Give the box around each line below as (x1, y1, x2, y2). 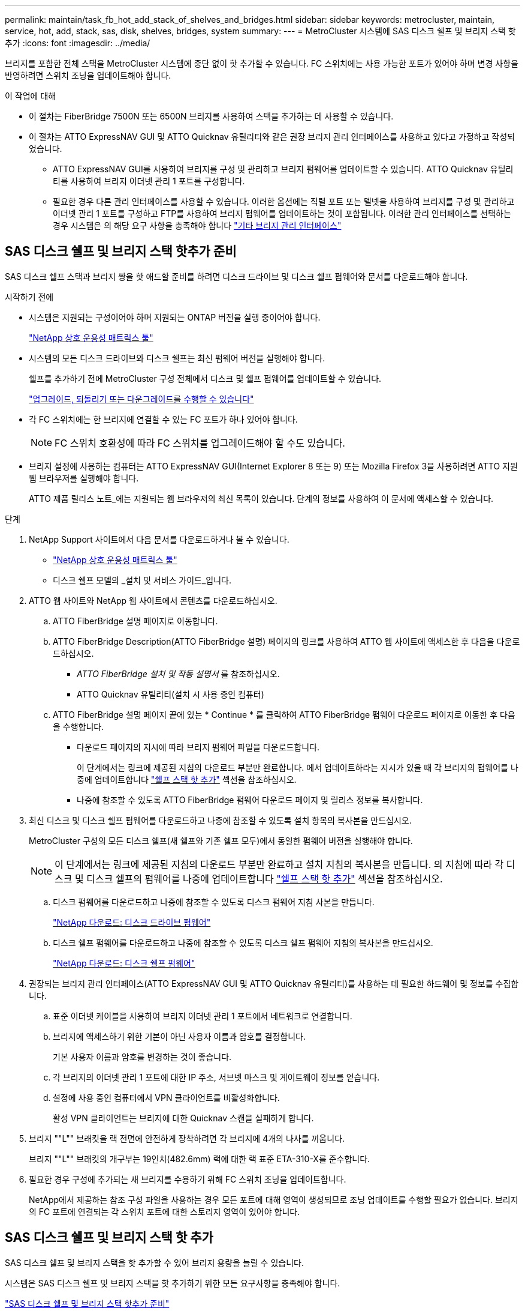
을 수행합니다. (53, 721, 104, 732)
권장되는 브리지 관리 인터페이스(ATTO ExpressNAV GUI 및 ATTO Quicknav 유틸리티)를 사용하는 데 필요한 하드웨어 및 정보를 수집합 (29, 978, 519, 989)
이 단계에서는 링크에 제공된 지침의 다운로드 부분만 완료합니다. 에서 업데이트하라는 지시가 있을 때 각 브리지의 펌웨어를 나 (77, 762, 518, 773)
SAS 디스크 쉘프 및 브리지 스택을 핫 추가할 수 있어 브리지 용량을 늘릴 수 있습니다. (5, 1257, 304, 1268)
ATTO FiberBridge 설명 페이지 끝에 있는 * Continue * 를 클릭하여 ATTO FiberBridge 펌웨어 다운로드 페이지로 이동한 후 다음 (53, 709, 515, 720)
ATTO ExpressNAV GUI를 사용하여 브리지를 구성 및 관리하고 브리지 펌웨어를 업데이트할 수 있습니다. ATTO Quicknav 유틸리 (53, 164, 514, 174)
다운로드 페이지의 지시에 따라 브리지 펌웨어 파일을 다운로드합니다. (77, 741, 320, 752)
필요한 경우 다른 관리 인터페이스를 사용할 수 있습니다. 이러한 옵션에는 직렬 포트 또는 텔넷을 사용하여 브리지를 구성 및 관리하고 (53, 196, 515, 206)
